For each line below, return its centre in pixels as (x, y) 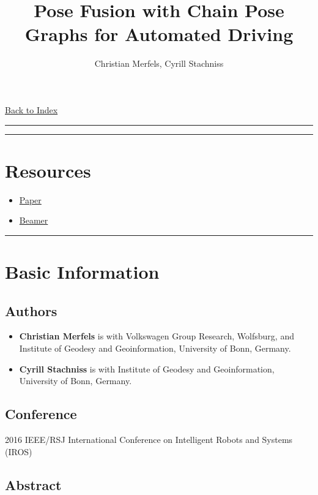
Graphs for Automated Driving (159, 34)
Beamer (34, 220)
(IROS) (19, 451)
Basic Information (82, 271)
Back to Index (31, 109)
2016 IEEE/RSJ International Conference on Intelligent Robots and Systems (149, 439)
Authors (31, 310)
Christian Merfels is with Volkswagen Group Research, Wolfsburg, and (157, 336)
